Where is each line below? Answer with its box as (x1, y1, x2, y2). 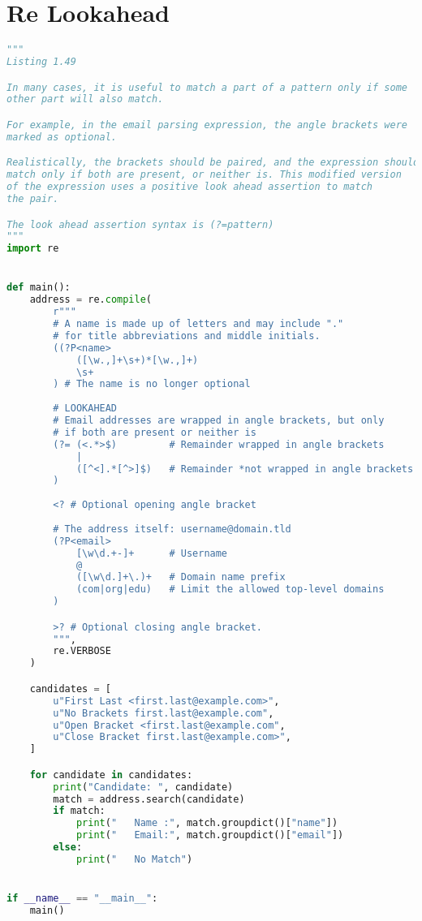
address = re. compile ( (29, 294, 153, 306)
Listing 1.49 (6, 56, 76, 67)
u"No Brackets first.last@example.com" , (53, 707, 274, 719)
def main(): (6, 282, 71, 294)
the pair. (6, 192, 59, 204)
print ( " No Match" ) (75, 853, 193, 865)
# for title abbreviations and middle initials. (53, 329, 321, 342)
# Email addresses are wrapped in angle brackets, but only (53, 415, 385, 427)
